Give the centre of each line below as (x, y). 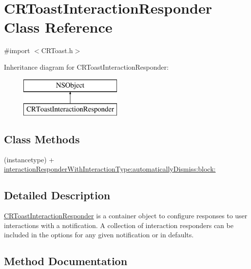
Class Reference (58, 27)
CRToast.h (57, 50)
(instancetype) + (29, 159)
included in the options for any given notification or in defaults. (99, 235)
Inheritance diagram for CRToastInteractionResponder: (86, 67)
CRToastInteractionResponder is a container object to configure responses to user (126, 216)
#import (17, 50)
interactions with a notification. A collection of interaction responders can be (119, 225)
